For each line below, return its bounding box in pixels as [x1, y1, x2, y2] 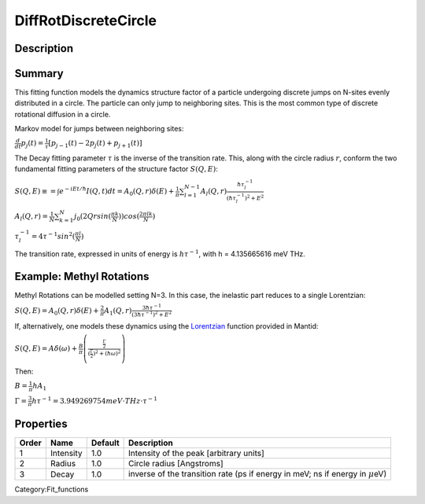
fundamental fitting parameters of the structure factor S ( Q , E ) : [14, 164, 218, 174]
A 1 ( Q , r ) [103, 306, 132, 317]
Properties [14, 417, 68, 430]
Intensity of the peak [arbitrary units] [128, 448, 265, 459]
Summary [14, 67, 64, 80]
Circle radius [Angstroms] [128, 458, 224, 469]
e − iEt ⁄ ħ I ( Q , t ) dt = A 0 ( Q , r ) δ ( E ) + [59, 186, 175, 197]
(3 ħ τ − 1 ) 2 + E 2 [131, 310, 172, 318]
